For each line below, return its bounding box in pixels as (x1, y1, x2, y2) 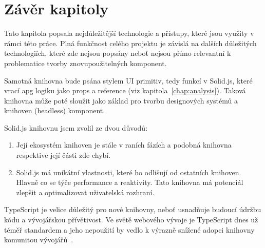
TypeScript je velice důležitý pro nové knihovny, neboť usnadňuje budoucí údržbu (4, 204, 261, 215)
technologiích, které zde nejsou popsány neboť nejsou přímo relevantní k (4, 48, 231, 58)
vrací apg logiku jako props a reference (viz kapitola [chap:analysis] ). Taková (4, 85, 246, 96)
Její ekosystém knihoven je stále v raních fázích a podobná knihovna (16, 139, 232, 150)
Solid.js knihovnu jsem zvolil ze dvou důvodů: (4, 122, 148, 133)
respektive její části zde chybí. (16, 150, 111, 160)
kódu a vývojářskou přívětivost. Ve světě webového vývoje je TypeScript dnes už (4, 214, 258, 225)
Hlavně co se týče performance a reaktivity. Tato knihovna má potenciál (16, 177, 243, 188)
